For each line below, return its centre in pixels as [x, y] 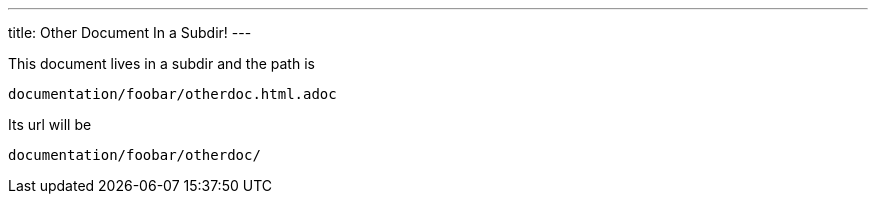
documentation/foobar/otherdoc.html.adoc [172, 94]
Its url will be [50, 124]
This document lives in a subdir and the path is [161, 63]
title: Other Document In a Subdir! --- [130, 32]
